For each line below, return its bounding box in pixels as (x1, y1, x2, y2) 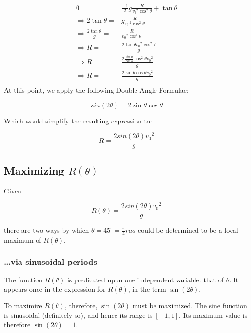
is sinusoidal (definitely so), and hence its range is (4, 310, 153, 320)
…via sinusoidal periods (4, 255, 97, 267)
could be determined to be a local (138, 225, 238, 235)
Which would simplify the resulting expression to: (4, 115, 152, 125)
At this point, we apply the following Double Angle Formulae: (4, 85, 189, 95)
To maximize (4, 300, 42, 311)
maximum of (4, 235, 41, 245)
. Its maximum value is (179, 310, 248, 320)
